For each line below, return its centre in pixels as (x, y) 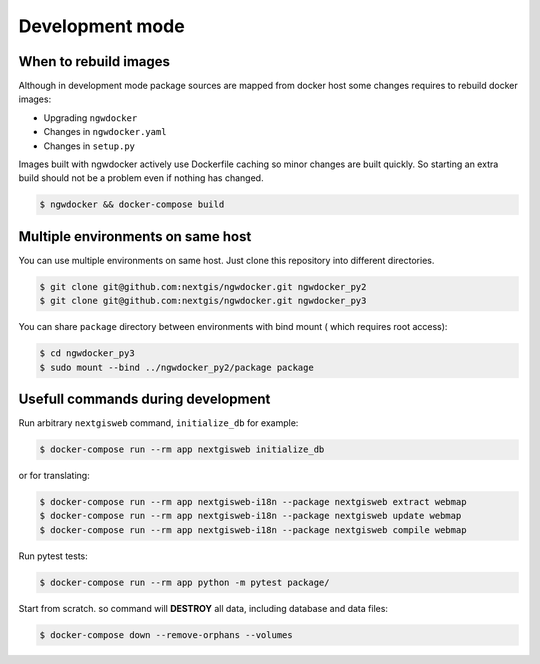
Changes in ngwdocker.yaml (105, 132)
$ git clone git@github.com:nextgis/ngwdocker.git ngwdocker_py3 (203, 301)
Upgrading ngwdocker (90, 117)
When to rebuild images (94, 61)
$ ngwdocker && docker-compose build (132, 204)
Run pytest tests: (53, 556)
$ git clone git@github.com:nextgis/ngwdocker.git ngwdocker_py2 (203, 286)
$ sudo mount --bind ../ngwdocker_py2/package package (176, 367)
